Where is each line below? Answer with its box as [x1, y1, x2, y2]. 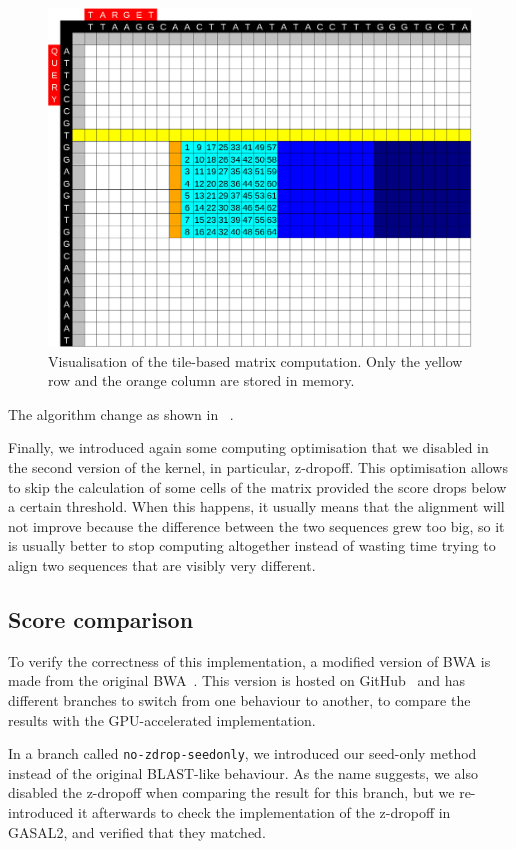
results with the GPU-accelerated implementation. [8, 709, 316, 730]
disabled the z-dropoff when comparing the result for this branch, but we [8, 782, 455, 803]
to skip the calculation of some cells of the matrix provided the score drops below [8, 476, 507, 497]
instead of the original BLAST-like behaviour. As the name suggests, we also [8, 762, 478, 783]
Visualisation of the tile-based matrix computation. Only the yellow [48, 350, 463, 371]
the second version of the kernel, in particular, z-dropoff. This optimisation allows [8, 457, 508, 478]
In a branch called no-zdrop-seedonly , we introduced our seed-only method [8, 743, 477, 764]
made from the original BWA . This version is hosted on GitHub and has [8, 670, 465, 691]
